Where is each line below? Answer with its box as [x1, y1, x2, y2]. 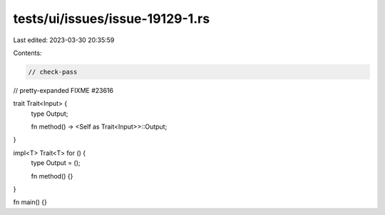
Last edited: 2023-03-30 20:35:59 [13, 36, 115, 44]
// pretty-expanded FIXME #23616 [13, 86, 114, 94]
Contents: [13, 49, 42, 57]
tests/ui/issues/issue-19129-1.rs [13, 11, 210, 26]
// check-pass [28, 68, 78, 76]
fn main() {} [13, 198, 48, 206]
